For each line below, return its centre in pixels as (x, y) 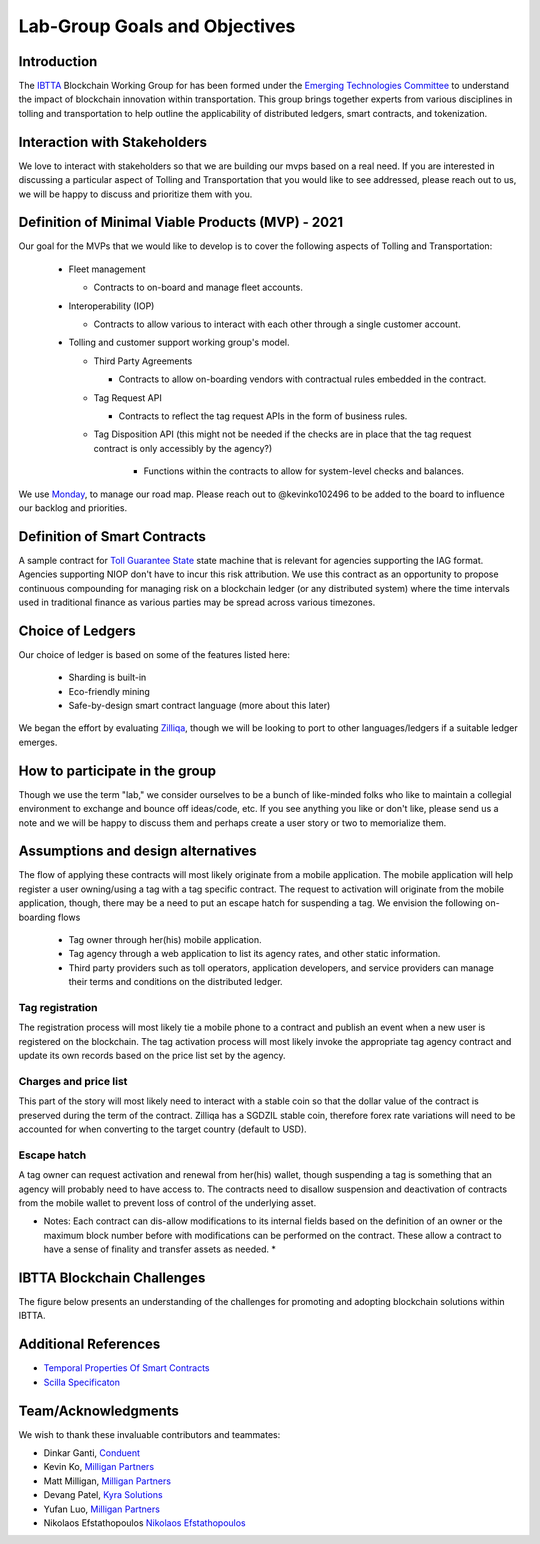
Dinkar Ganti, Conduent (91, 1453)
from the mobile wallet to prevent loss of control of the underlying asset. (167, 1202)
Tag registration (58, 1007)
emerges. (38, 742)
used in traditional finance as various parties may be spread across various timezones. (197, 602)
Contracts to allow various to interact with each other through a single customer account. (277, 324)
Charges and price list (73, 1081)
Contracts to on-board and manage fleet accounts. (198, 287)
